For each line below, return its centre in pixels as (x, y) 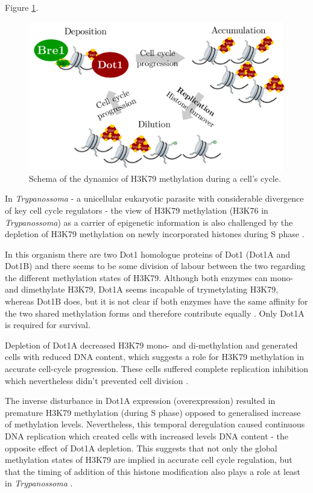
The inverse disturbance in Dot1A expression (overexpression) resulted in (140, 401)
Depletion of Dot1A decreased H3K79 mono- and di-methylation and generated (151, 345)
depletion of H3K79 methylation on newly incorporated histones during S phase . (155, 234)
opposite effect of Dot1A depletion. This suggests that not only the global (141, 448)
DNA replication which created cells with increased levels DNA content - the (147, 436)
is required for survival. (48, 325)
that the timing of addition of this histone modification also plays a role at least (153, 471)
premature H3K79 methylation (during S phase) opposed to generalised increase (153, 412)
